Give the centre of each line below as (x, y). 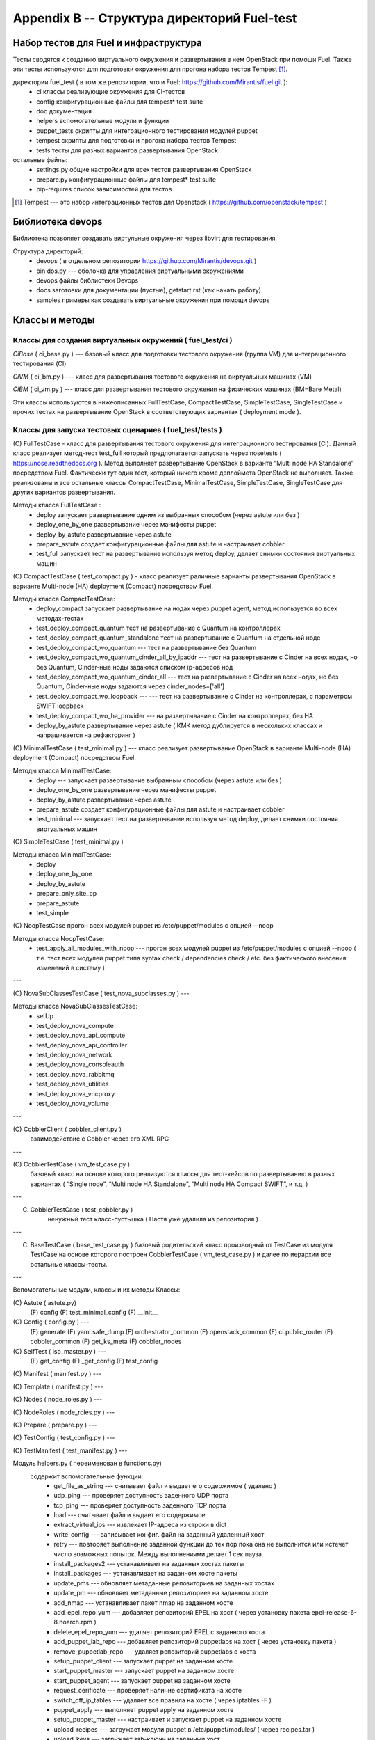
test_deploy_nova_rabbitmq (75, 1074)
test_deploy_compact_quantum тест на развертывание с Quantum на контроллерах (158, 628)
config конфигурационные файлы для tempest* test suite (120, 102)
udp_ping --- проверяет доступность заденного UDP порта (141, 1496)
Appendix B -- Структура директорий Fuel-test (155, 18)
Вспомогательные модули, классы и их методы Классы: (97, 1290)
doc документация (64, 111)
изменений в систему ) (71, 967)
